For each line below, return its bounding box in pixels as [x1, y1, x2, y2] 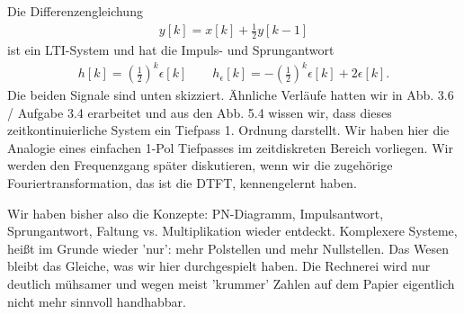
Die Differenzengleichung [7, 2, 143, 20]
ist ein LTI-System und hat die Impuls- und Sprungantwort [7, 40, 335, 58]
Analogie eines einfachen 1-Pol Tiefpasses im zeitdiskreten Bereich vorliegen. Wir [7, 138, 453, 157]
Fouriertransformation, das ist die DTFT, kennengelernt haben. [7, 174, 357, 193]
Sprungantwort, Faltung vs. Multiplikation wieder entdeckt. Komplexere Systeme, [7, 221, 458, 240]
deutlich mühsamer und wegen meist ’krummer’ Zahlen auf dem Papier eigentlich [7, 274, 455, 293]
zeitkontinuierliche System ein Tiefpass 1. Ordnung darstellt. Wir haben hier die [7, 121, 450, 139]
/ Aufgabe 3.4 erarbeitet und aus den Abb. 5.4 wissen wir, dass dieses [7, 103, 392, 121]
